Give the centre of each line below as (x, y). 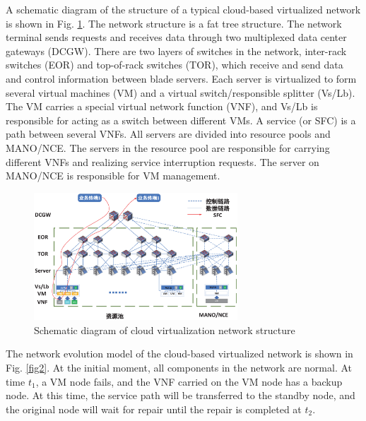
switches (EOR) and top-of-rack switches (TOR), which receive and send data (175, 65)
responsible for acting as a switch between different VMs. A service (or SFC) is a (181, 120)
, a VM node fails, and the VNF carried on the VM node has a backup (189, 381)
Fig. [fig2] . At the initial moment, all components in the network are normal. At (179, 368)
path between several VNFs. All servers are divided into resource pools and (168, 134)
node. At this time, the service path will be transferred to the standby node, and (181, 395)
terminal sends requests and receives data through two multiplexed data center (176, 37)
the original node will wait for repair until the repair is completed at (154, 409)
